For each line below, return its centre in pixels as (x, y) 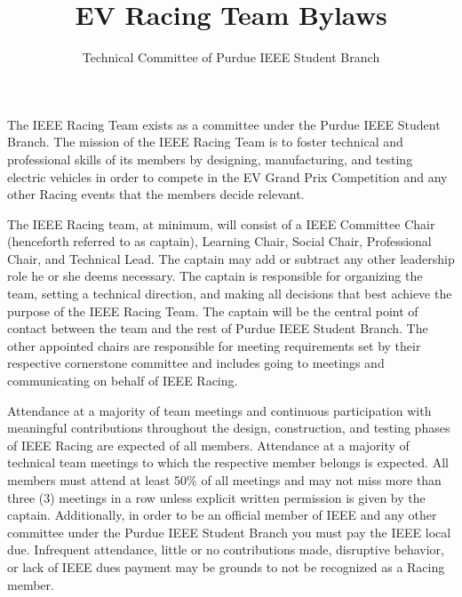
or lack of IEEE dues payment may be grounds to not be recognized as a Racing (226, 566)
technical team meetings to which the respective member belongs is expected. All (228, 462)
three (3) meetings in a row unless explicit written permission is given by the (216, 497)
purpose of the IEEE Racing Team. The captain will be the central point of (213, 310)
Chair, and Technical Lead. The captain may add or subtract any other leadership (231, 258)
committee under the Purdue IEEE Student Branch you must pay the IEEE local (229, 532)
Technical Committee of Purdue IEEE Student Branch (231, 57)
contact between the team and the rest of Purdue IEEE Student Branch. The (218, 328)
